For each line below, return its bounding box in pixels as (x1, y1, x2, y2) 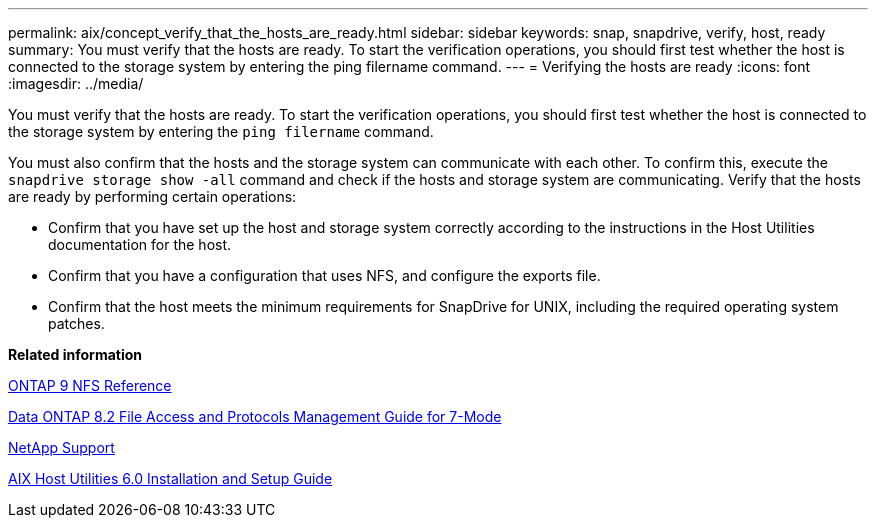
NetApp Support (8, 439, 115, 456)
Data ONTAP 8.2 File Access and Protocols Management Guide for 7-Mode (8, 408, 502, 425)
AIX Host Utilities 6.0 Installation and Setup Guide (8, 470, 333, 487)
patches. (48, 315, 105, 332)
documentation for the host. (48, 236, 232, 253)
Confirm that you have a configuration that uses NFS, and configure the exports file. (48, 267, 601, 284)
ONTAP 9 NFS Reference (8, 377, 172, 394)
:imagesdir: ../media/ (8, 75, 144, 92)
